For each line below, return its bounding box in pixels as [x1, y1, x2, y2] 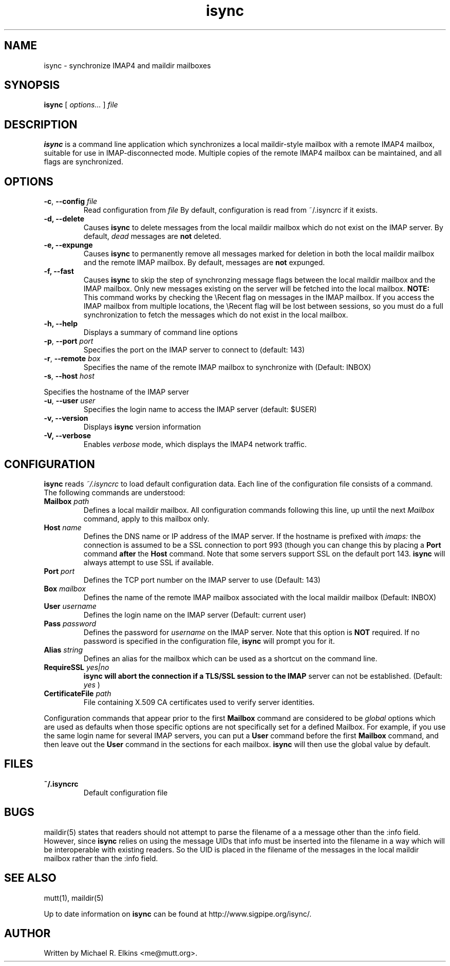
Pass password [44, 619, 97, 628]
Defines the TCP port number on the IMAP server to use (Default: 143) [83, 575, 321, 584]
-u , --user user [44, 396, 96, 405]
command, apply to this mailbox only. [83, 514, 210, 523]
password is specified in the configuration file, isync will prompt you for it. [83, 636, 335, 645]
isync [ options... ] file [44, 100, 118, 109]
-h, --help [44, 319, 78, 328]
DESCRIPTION [4, 118, 78, 131]
